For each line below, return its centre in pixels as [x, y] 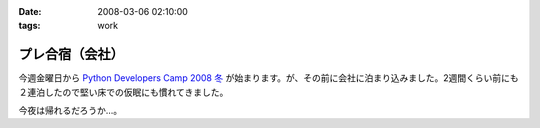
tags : [29, 26]
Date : [30, 11]
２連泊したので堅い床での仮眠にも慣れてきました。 [123, 92]
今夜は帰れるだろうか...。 [70, 111]
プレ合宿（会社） [71, 54]
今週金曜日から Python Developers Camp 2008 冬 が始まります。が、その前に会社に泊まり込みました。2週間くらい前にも [268, 78]
